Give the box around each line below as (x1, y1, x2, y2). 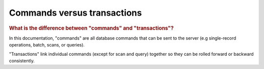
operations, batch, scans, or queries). (9, 42, 85, 48)
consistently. (9, 58, 35, 64)
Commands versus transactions (9, 7, 142, 18)
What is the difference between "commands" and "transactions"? (9, 24, 174, 31)
